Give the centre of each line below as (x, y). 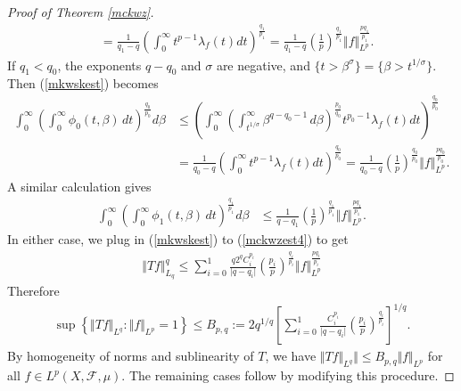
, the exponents (99, 65)
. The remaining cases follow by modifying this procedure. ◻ (288, 375)
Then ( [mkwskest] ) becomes (83, 83)
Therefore (33, 291)
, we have (291, 356)
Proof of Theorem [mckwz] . (81, 12)
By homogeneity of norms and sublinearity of (131, 356)
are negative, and (263, 65)
